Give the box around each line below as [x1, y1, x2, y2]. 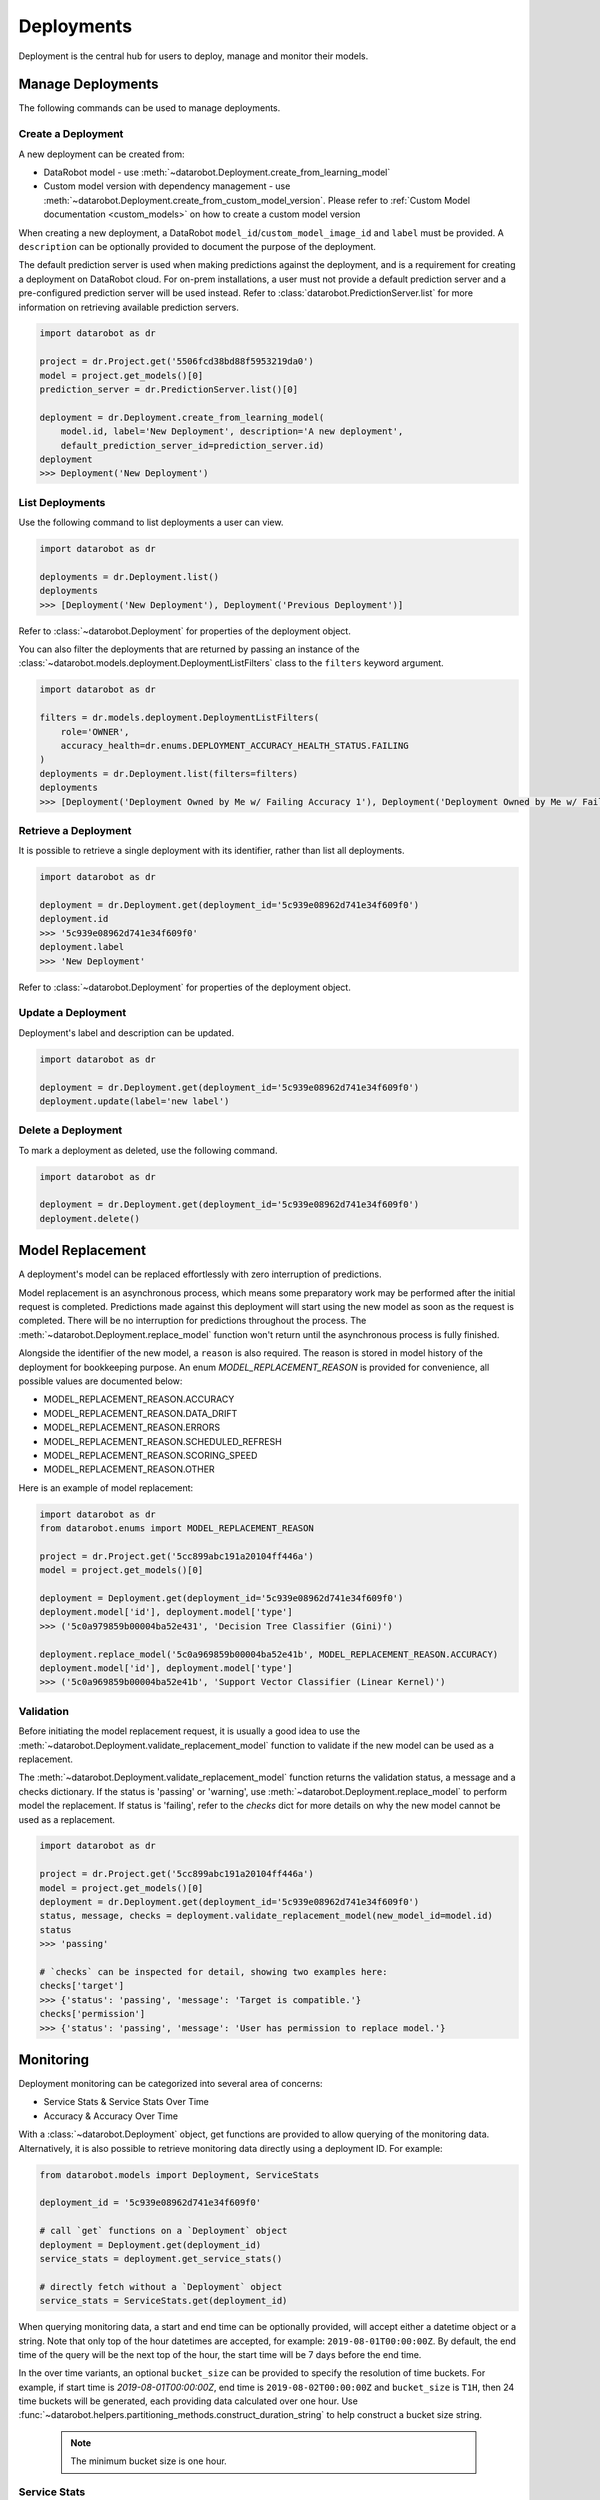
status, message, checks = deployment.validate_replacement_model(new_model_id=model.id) [39, 1910, 494, 1922]
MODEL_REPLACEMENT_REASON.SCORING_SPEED [43, 1449, 258, 1461]
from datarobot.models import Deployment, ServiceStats [39, 2169, 320, 2180]
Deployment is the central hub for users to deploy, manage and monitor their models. [18, 50, 369, 62]
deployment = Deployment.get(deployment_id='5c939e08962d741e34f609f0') [39, 1593, 404, 1604]
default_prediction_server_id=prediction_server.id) [60, 440, 325, 451]
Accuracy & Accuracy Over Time [43, 2110, 179, 2122]
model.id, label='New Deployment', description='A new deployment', [60, 426, 404, 437]
